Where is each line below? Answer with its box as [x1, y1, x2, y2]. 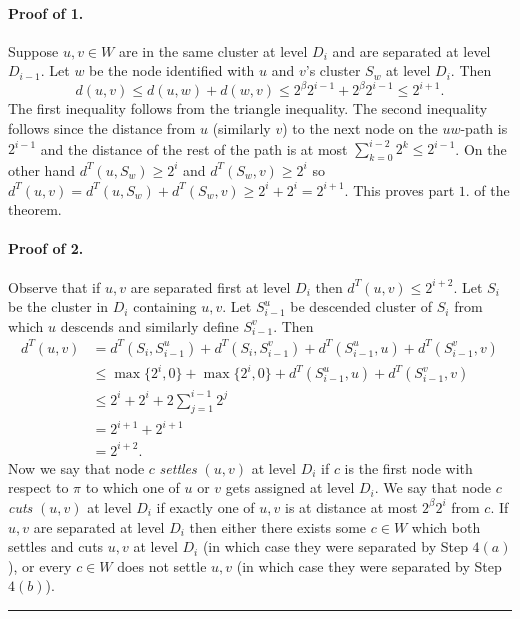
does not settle [117, 555, 207, 576]
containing [133, 296, 197, 317]
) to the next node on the [282, 118, 438, 139]
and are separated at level [332, 40, 491, 61]
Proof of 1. [8, 2, 84, 23]
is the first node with [344, 457, 473, 478]
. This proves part [344, 179, 455, 200]
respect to [8, 477, 69, 498]
